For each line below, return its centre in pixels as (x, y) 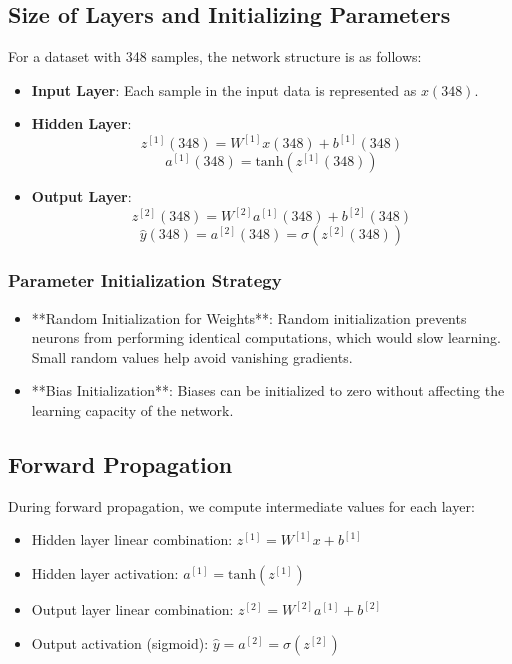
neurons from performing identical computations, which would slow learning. (266, 337)
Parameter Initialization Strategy (145, 280)
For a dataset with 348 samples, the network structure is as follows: (215, 56)
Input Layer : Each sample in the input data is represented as (224, 89)
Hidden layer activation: (105, 573)
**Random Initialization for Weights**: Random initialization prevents (249, 317)
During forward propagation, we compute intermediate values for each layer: (241, 505)
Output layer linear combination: (132, 609)
